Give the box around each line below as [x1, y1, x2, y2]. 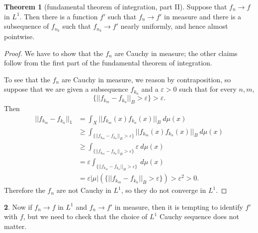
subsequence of [4, 21, 49, 31]
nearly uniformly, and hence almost [120, 21, 228, 31]
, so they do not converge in [121, 185, 206, 195]
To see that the [4, 74, 51, 84]
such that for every [179, 84, 237, 94]
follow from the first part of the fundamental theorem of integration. [4, 58, 212, 68]
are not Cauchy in [56, 185, 111, 195]
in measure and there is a [164, 11, 242, 21]
